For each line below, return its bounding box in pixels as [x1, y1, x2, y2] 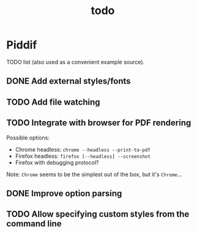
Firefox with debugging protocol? [15, 158, 99, 166]
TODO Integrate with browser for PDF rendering [6, 117, 191, 128]
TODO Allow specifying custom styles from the [6, 209, 190, 220]
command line [6, 218, 62, 229]
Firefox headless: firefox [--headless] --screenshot [15, 152, 151, 160]
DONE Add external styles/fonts [6, 76, 131, 86]
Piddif [6, 38, 37, 52]
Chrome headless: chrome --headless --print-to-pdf [15, 146, 151, 153]
